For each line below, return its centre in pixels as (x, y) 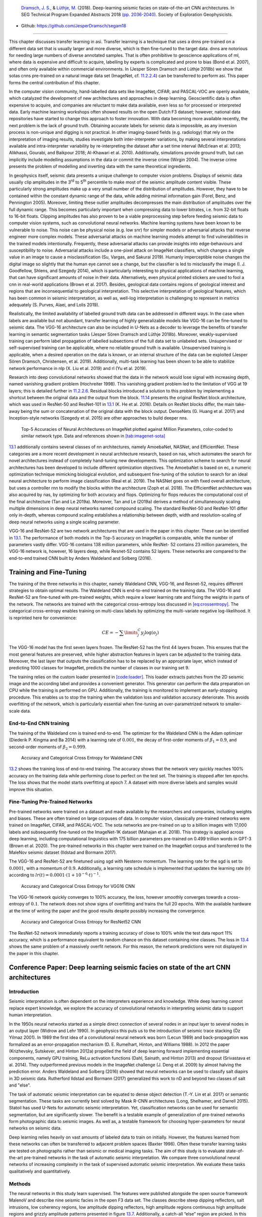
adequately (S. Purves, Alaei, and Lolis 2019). (54, 305)
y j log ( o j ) (150, 633)
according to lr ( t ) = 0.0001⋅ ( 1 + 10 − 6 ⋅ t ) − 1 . (55, 875)
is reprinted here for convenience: (43, 618)
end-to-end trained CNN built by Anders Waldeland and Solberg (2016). (81, 558)
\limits (131, 632)
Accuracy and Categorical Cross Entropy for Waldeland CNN (82, 757)
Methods (20, 1184)
